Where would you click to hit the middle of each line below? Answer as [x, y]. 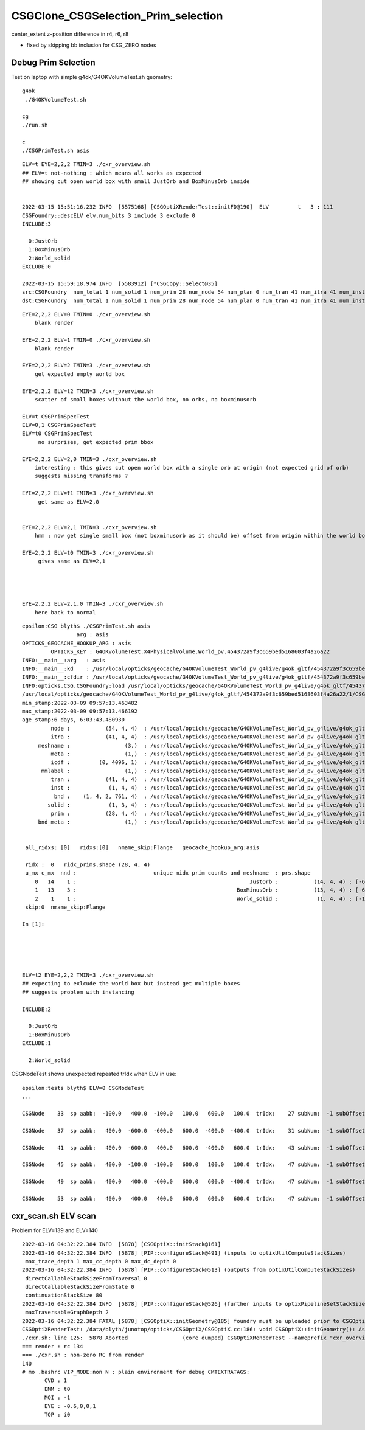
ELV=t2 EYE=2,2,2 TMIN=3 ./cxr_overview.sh [88, 975]
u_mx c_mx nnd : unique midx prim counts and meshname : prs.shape [168, 873]
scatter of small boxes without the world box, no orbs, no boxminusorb [145, 399]
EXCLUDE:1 [36, 1043]
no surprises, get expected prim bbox [96, 442]
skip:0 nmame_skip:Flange [65, 907]
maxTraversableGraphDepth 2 [67, 1313]
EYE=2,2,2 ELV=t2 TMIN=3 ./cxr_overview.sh [88, 391]
